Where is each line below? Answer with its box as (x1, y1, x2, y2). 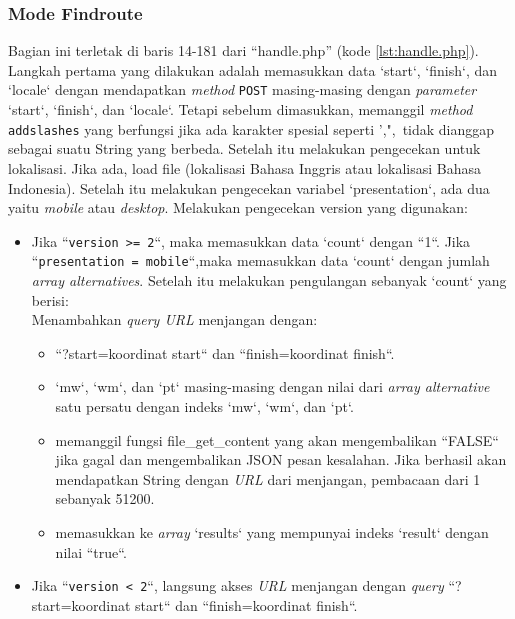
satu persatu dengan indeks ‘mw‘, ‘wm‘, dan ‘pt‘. (55, 395, 354, 416)
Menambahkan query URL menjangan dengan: (31, 309, 318, 330)
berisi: (31, 289, 69, 310)
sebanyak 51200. (55, 488, 155, 509)
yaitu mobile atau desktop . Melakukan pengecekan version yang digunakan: (8, 197, 468, 218)
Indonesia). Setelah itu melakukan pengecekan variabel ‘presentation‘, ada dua (8, 177, 490, 198)
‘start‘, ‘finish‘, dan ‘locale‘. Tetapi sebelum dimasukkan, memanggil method (8, 99, 473, 120)
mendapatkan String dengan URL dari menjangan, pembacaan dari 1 (55, 468, 481, 489)
